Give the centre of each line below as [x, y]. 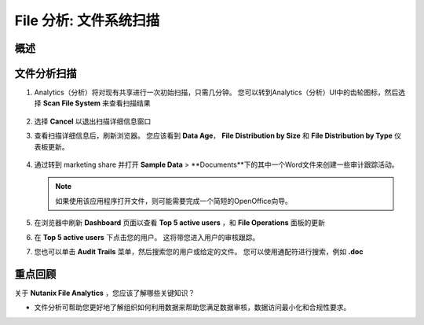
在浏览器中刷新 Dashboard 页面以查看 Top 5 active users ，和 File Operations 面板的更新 [179, 223]
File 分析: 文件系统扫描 [87, 20]
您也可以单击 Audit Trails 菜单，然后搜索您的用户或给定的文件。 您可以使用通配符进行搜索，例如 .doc [199, 251]
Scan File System [72, 103]
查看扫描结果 [130, 103]
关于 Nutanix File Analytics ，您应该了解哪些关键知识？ [105, 293]
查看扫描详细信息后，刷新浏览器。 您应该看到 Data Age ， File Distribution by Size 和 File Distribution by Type [213, 136]
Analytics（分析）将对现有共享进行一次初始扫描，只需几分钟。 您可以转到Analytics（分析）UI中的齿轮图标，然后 [216, 92]
